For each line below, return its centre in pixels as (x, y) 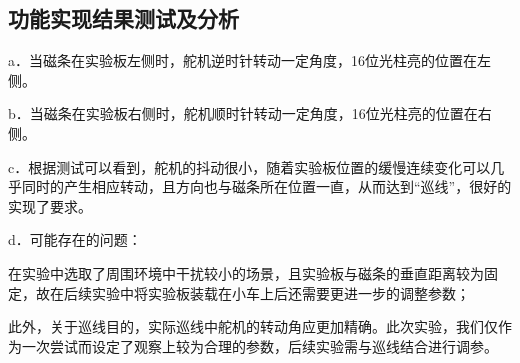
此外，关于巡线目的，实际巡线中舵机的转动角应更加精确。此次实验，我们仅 (253, 326)
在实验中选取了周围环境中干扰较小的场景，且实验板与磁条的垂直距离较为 (246, 272)
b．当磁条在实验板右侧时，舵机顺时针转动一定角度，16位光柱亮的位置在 (243, 113)
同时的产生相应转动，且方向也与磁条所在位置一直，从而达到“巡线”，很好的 (266, 186)
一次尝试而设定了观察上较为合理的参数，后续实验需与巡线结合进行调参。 (259, 345)
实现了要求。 (50, 205)
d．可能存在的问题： (75, 239)
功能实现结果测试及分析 (123, 18)
